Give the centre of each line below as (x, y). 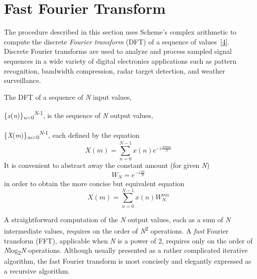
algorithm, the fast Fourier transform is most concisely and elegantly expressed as (128, 261)
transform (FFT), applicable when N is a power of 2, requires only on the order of (128, 240)
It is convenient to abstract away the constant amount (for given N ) (107, 165)
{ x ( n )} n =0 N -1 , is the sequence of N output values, (79, 115)
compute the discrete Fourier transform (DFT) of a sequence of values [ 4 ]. (117, 41)
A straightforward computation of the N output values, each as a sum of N (117, 219)
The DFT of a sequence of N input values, (68, 97)
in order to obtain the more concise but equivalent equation (94, 183)
